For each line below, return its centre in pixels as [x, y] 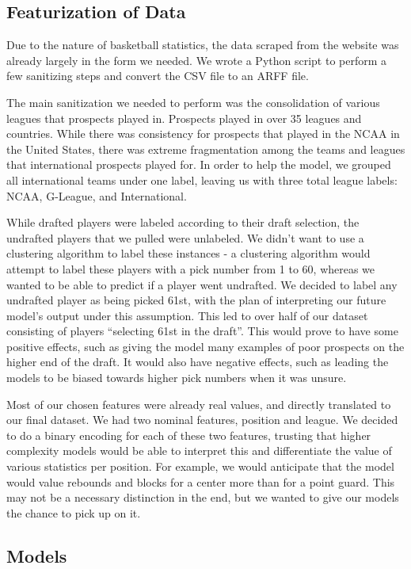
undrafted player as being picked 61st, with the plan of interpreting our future [196, 300]
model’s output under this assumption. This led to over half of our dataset [187, 315]
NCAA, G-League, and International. [97, 195]
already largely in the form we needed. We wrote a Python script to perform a [197, 60]
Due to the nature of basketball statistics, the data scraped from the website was [203, 45]
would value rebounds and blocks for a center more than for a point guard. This [201, 481]
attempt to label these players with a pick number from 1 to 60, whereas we [191, 268]
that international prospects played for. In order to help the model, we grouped [199, 164]
